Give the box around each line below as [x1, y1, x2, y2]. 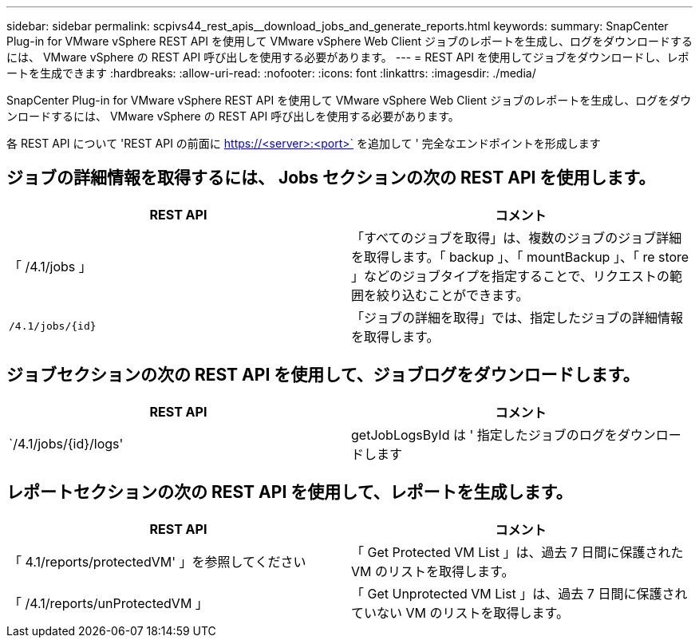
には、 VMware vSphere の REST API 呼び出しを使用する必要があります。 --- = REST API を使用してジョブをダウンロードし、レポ [6, 50, 689, 64]
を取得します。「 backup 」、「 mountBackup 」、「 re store [351, 248, 689, 265]
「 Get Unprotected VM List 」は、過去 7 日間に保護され [351, 585, 688, 602]
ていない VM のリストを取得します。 [351, 604, 569, 621]
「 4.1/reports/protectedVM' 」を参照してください [9, 553, 306, 570]
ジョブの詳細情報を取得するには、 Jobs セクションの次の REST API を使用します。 [6, 168, 656, 188]
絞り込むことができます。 [377, 286, 529, 303]
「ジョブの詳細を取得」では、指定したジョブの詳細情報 [351, 309, 684, 326]
